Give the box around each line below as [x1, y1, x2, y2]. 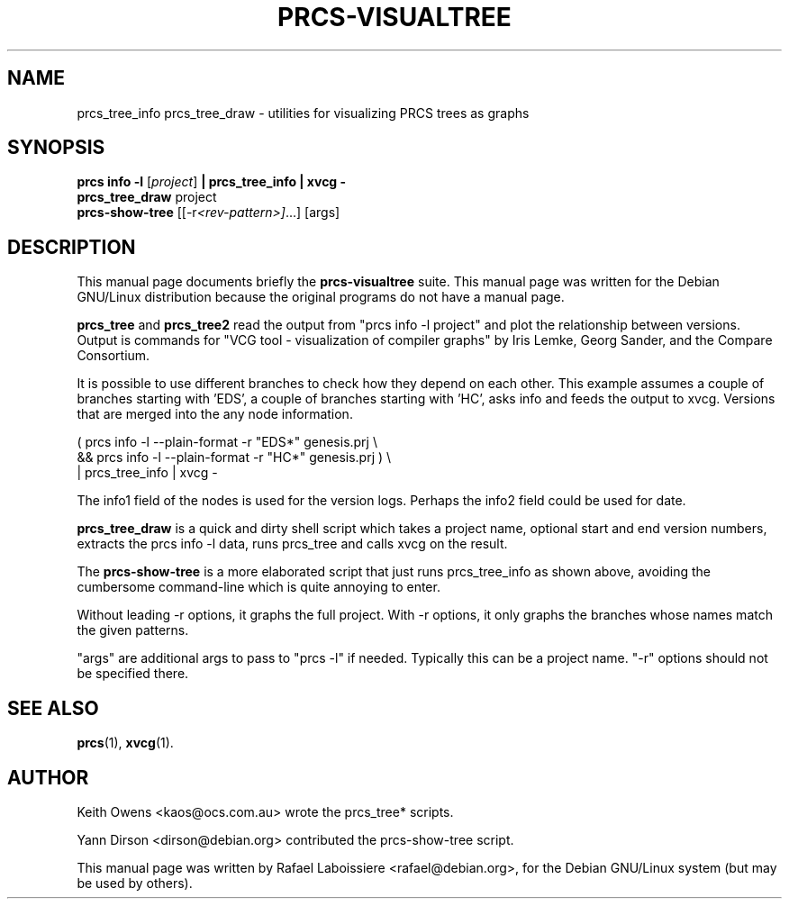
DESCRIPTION [7, 235, 136, 258]
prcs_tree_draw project [77, 189, 217, 205]
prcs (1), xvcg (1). [77, 735, 174, 751]
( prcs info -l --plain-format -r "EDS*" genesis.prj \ [77, 434, 377, 450]
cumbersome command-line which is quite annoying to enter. [77, 579, 440, 595]
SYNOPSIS [7, 136, 105, 159]
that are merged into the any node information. [77, 406, 353, 422]
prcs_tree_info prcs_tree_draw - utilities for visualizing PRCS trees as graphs [77, 104, 530, 121]
